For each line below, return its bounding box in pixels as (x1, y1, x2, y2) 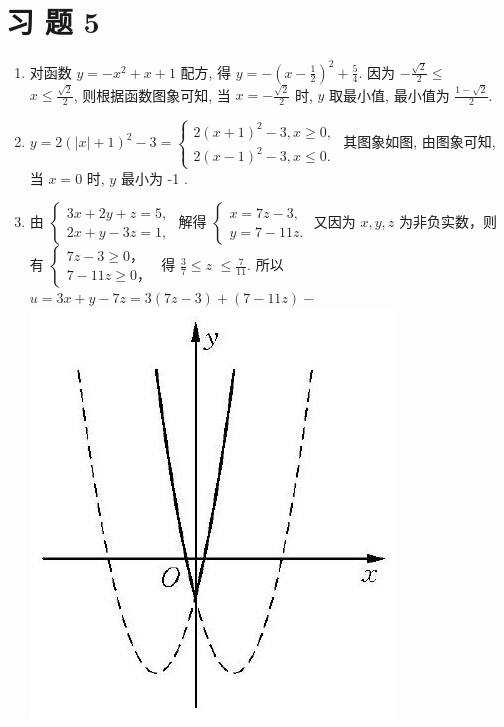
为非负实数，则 (398, 211, 497, 232)
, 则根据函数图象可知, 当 (73, 84, 231, 105)
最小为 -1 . (120, 167, 188, 188)
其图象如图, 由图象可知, (343, 131, 496, 152)
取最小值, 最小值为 (329, 84, 450, 105)
